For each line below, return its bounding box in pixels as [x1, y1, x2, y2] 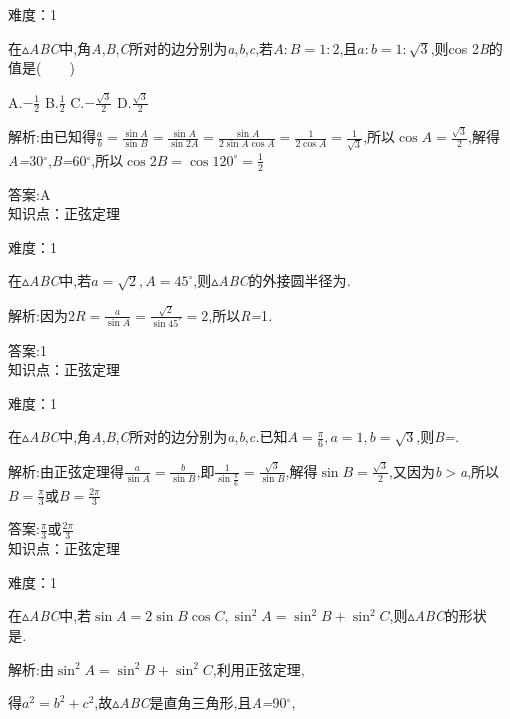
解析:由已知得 [8, 126, 96, 147]
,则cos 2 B [430, 37, 489, 58]
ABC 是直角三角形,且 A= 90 [119, 692, 287, 713]
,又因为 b [389, 460, 442, 481]
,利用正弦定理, [212, 658, 305, 679]
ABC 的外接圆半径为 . [218, 270, 351, 291]
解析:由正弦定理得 [8, 460, 124, 481]
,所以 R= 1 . [208, 304, 273, 325]
